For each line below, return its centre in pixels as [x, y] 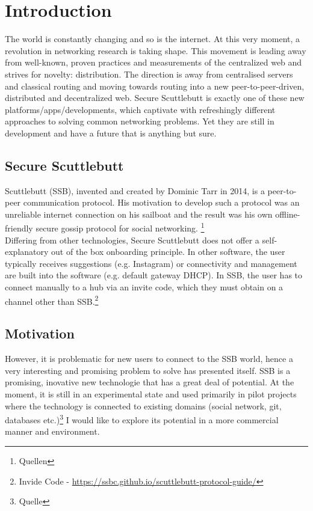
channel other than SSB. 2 [52, 300]
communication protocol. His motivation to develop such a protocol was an [161, 202]
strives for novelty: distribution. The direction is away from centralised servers [149, 74]
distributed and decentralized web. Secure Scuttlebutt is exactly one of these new [155, 98]
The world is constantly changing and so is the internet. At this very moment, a [153, 39]
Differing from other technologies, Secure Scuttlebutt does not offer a [132, 240]
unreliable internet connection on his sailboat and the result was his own [139, 214]
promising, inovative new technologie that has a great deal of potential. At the [150, 382]
